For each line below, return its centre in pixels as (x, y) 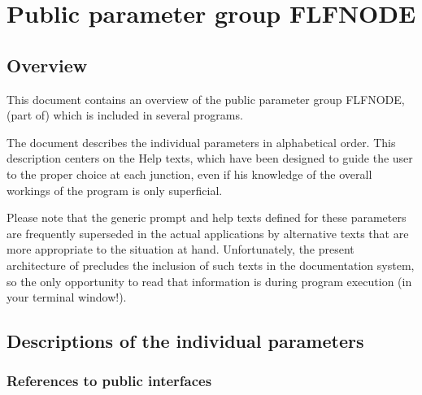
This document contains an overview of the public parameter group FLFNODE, (206, 99)
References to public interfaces (109, 381)
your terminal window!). (67, 297)
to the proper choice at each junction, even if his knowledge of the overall (189, 174)
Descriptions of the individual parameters (185, 341)
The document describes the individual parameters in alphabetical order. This (201, 142)
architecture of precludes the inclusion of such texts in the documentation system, (211, 265)
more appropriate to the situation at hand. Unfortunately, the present (181, 249)
